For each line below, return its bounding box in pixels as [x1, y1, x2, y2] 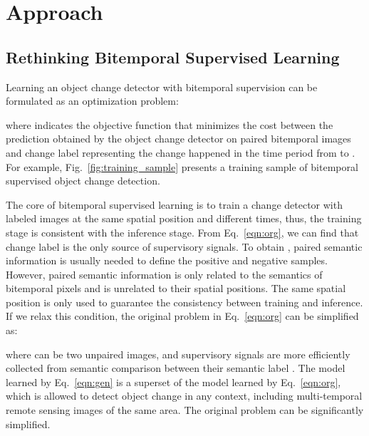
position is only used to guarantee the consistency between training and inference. [6, 294, 363, 309]
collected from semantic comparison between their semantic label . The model [6, 360, 345, 375]
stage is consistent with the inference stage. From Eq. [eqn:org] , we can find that [6, 224, 359, 239]
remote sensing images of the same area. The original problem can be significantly [6, 403, 364, 417]
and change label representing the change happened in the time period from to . [6, 145, 355, 160]
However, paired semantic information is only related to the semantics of [6, 266, 323, 281]
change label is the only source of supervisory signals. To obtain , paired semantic [6, 239, 363, 254]
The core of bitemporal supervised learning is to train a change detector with [6, 197, 343, 212]
